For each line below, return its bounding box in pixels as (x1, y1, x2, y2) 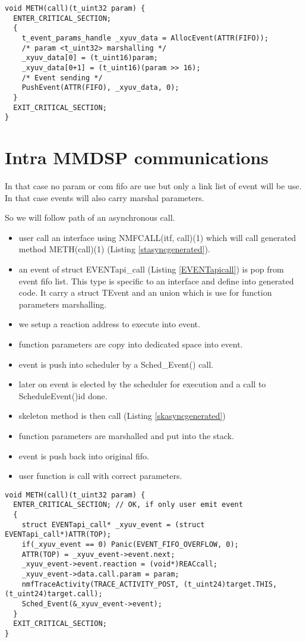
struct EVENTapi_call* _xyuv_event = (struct (21, 520, 205, 529)
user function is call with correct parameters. (18, 469, 182, 482)
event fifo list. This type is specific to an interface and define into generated (18, 274, 294, 287)
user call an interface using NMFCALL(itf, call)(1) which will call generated (18, 231, 296, 243)
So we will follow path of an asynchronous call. (5, 211, 175, 224)
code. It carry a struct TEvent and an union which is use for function (18, 286, 272, 299)
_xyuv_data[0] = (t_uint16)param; (21, 54, 158, 62)
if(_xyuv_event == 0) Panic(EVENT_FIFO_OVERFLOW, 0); (21, 540, 239, 549)
